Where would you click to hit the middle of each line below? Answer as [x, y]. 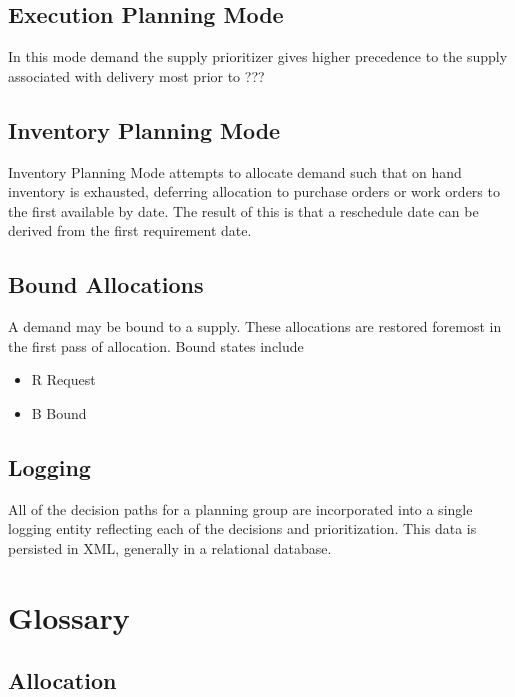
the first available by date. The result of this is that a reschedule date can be [243, 210]
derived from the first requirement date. [130, 230]
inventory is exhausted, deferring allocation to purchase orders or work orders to [254, 191]
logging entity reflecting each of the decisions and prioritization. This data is [242, 528]
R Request [63, 379]
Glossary [69, 616]
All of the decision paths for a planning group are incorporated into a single [240, 508]
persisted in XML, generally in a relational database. [170, 547]
